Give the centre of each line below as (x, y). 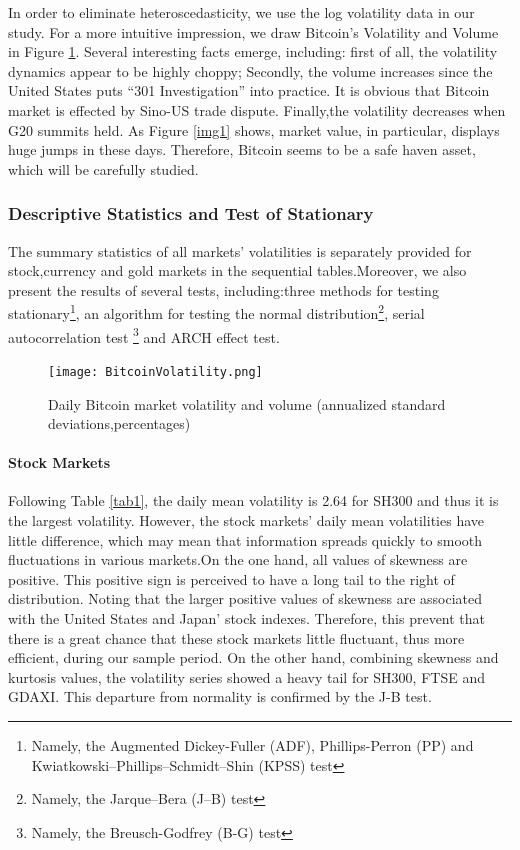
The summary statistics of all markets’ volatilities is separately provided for (240, 250)
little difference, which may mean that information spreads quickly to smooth (245, 539)
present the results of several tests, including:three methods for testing (223, 289)
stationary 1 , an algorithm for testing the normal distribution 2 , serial (216, 311)
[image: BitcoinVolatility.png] (155, 371)
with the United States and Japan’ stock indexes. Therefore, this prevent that (247, 618)
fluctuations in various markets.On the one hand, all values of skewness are (238, 559)
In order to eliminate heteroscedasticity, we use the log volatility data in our (241, 12)
